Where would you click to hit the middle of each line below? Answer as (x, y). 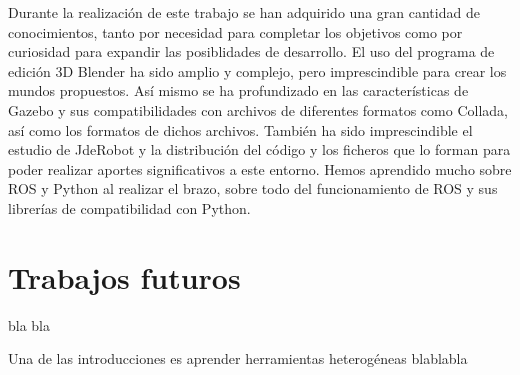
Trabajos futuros (124, 276)
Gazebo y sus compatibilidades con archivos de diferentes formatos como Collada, (258, 109)
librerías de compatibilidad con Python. (129, 207)
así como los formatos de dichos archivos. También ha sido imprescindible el (240, 129)
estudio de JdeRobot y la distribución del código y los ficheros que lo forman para (259, 149)
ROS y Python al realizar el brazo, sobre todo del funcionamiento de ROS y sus (253, 188)
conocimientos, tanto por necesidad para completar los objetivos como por (235, 31)
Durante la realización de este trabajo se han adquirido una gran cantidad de (244, 12)
